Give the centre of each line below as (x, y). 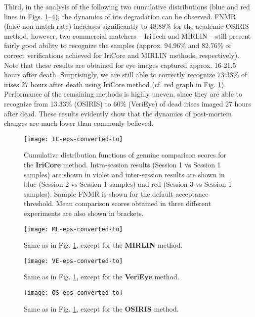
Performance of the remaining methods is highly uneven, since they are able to (123, 94)
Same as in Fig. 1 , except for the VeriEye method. (102, 277)
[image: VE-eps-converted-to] (73, 261)
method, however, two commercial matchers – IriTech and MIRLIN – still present (127, 35)
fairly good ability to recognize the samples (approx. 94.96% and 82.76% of (118, 45)
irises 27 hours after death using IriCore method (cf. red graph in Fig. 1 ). (115, 84)
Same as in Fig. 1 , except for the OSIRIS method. (101, 308)
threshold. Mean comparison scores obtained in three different (117, 203)
